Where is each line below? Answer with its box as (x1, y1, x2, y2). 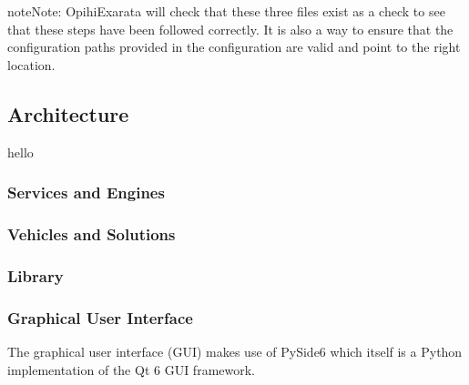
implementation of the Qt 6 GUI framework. (7, 360, 256, 379)
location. (7, 55, 56, 74)
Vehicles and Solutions (7, 222, 176, 245)
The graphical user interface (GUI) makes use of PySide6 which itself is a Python (7, 341, 463, 360)
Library (7, 264, 64, 287)
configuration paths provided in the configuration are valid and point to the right (7, 37, 461, 56)
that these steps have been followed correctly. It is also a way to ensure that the (7, 19, 454, 38)
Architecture (7, 99, 129, 127)
